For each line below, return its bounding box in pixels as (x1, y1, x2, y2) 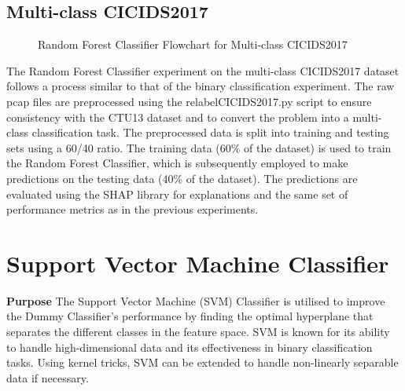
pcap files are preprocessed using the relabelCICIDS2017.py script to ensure (6, 93, 372, 109)
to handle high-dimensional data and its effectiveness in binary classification (6, 338, 373, 355)
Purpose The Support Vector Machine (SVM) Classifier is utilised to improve (6, 292, 385, 309)
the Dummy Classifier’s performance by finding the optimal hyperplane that (6, 308, 374, 324)
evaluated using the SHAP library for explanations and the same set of (6, 185, 348, 202)
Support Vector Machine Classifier (6, 247, 389, 279)
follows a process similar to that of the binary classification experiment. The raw (6, 78, 395, 94)
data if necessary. (6, 369, 89, 386)
